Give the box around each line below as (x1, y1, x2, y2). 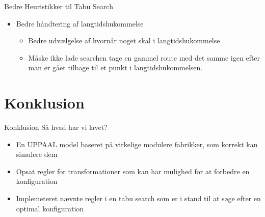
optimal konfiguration (16, 203, 84, 213)
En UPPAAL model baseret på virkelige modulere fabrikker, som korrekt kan (16, 139, 258, 149)
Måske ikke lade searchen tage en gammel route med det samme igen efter (28, 52, 260, 63)
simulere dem (16, 149, 58, 159)
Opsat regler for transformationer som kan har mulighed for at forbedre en (16, 166, 250, 176)
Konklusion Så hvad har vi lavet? (4, 122, 108, 132)
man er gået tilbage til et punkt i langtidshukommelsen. (28, 62, 203, 73)
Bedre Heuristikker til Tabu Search (4, 1, 113, 11)
